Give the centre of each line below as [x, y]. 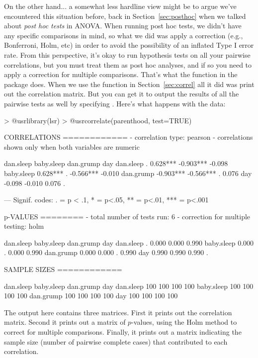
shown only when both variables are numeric [72, 146]
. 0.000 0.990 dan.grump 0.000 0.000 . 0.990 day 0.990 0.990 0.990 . [106, 252]
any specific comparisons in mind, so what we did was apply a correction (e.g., [124, 35]
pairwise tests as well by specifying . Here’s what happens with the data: [115, 103]
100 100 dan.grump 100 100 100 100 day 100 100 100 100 [91, 296]
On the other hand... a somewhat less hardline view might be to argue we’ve [120, 6]
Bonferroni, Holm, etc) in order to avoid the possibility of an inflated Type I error [129, 45]
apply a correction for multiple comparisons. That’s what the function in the [121, 74]
